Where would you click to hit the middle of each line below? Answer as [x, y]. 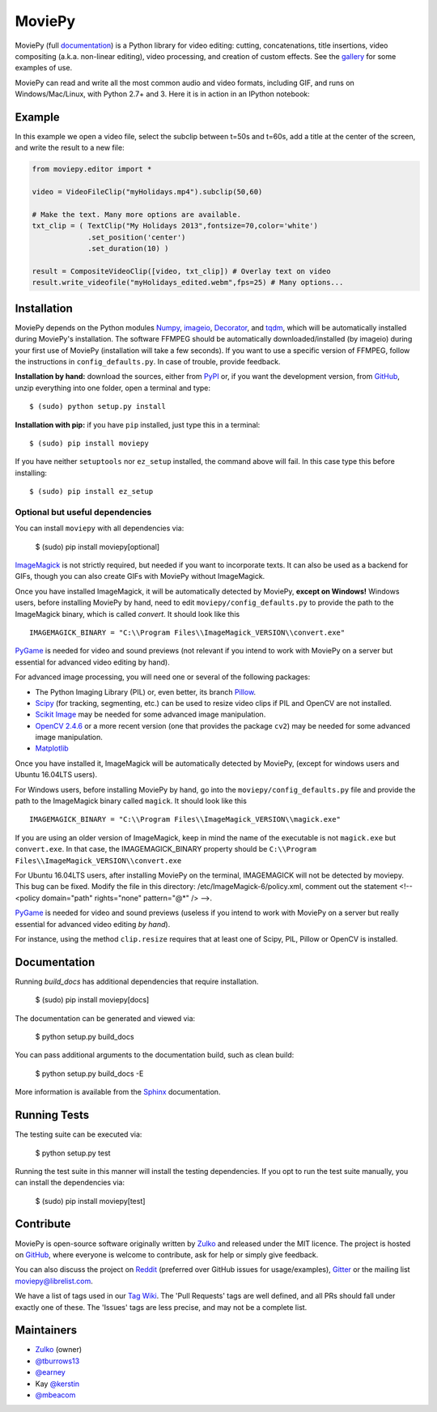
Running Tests [52, 1115]
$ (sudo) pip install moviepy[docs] [92, 1000]
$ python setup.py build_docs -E [89, 1074]
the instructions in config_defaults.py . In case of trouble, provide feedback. [148, 361]
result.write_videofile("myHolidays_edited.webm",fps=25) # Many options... [188, 283]
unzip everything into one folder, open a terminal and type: [112, 388]
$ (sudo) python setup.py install [98, 406]
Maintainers [46, 1331]
